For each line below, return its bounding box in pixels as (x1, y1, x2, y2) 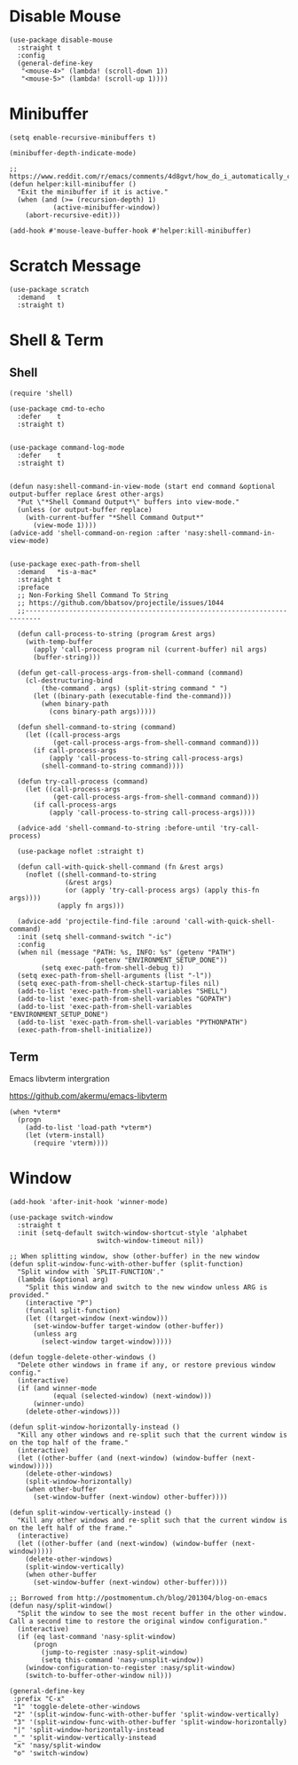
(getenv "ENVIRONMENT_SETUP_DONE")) (92, 956, 228, 965)
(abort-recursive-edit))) (25, 210, 122, 219)
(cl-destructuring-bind (25, 676, 114, 685)
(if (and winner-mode (17, 1383, 98, 1392)
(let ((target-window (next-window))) (25, 1313, 169, 1323)
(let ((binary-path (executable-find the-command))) (32, 691, 232, 700)
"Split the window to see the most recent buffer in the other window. (17, 1609, 288, 1618)
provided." (9, 1290, 50, 1299)
